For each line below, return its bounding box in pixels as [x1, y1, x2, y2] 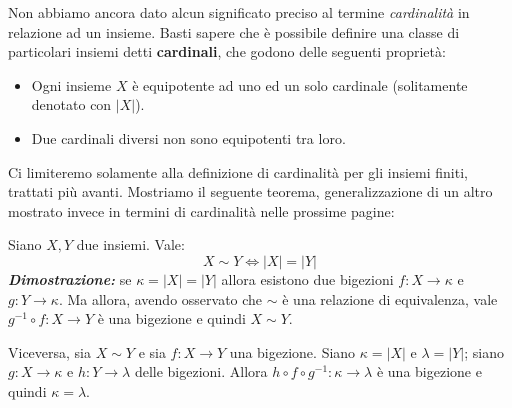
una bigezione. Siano [229, 341, 356, 362]
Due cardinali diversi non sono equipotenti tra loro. [31, 127, 346, 148]
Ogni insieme [31, 74, 112, 95]
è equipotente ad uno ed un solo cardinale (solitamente [132, 74, 468, 95]
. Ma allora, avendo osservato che [58, 288, 263, 309]
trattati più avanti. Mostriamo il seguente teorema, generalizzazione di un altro [8, 181, 493, 202]
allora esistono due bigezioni [221, 268, 394, 289]
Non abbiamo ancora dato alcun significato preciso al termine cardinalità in [8, 2, 470, 22]
